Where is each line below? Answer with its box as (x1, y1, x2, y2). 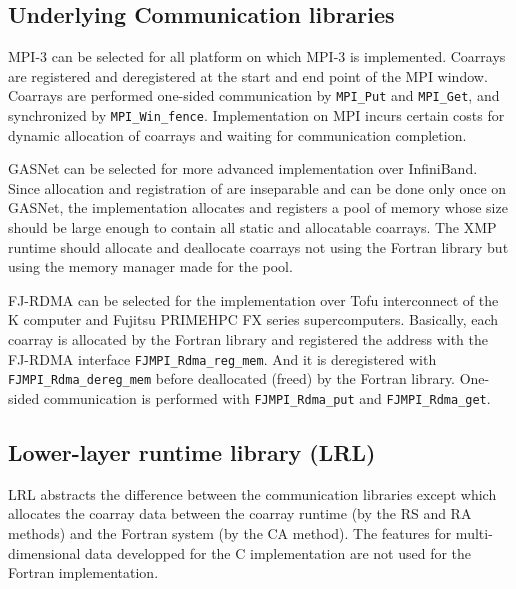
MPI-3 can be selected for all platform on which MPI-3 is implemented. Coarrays (8, 46, 506, 67)
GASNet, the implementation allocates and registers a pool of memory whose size (8, 197, 508, 218)
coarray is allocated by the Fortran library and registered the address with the (8, 329, 488, 350)
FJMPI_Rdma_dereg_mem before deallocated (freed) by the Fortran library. (8, 368, 456, 389)
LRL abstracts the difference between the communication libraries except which (8, 483, 497, 504)
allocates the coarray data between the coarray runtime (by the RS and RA (8, 503, 472, 524)
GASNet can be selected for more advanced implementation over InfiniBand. (8, 158, 478, 179)
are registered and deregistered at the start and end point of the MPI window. (8, 65, 488, 86)
